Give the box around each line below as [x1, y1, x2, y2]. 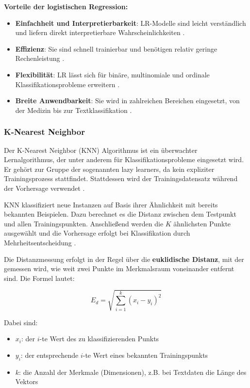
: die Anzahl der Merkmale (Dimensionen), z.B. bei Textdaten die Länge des [19, 367, 247, 377]
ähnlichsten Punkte [173, 218, 231, 228]
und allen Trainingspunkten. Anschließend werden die [4, 218, 164, 228]
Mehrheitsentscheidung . [4, 237, 76, 247]
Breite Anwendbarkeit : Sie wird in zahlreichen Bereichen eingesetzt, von [15, 95, 240, 106]
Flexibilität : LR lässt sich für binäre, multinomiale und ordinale [15, 69, 210, 79]
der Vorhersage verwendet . [4, 183, 85, 193]
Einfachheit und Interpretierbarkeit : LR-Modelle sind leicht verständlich [15, 18, 246, 28]
